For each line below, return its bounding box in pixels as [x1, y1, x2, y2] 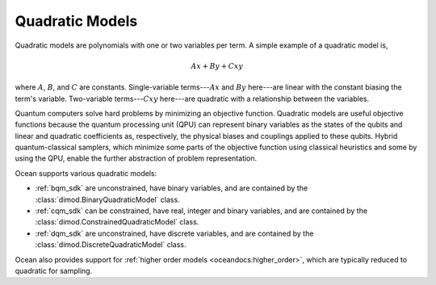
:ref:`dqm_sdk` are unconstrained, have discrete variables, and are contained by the [35, 228, 314, 238]
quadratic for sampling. [15, 266, 93, 275]
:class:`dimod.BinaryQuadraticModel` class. [35, 195, 181, 204]
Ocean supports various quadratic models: [15, 168, 157, 178]
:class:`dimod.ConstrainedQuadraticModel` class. [35, 217, 199, 227]
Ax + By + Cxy [191, 61, 244, 70]
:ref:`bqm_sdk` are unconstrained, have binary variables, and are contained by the [35, 183, 308, 193]
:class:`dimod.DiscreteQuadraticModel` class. [35, 240, 187, 249]
